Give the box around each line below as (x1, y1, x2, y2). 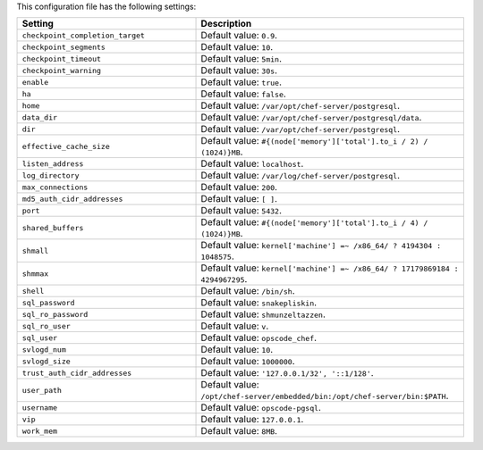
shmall (21, 246, 49, 255)
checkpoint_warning (21, 65, 102, 75)
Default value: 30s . (200, 64, 277, 77)
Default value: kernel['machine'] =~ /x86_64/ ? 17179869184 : (200, 262, 460, 274)
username (21, 403, 58, 412)
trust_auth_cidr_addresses (21, 368, 132, 378)
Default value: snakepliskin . (200, 296, 318, 309)
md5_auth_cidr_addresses (21, 194, 123, 204)
